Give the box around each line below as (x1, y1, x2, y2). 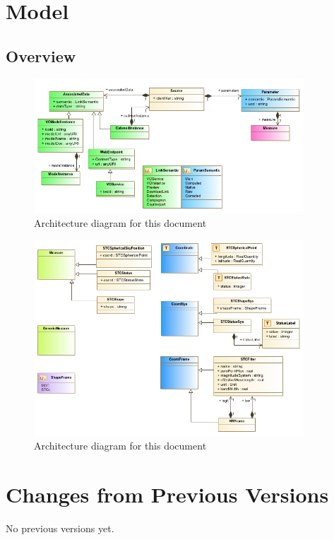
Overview (6, 45, 76, 66)
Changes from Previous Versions (6, 479, 329, 508)
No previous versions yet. (6, 520, 114, 535)
